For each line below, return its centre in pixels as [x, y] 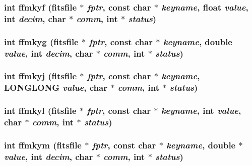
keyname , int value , [201, 111]
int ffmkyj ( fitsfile [41, 76]
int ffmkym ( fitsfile [43, 145]
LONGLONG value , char [56, 88]
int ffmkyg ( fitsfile [41, 41]
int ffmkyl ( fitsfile [40, 111]
